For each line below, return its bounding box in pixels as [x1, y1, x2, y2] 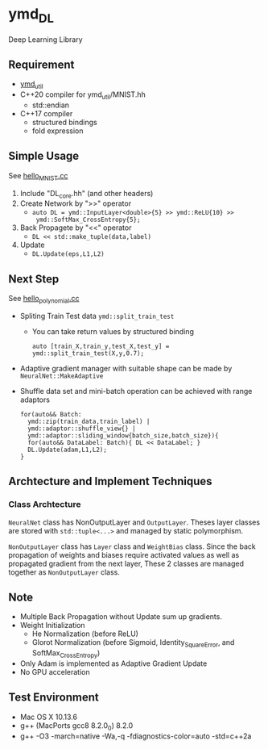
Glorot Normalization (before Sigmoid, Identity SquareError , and [31, 638, 235, 650]
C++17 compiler [19, 108, 73, 118]
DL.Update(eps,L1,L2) [31, 250, 105, 258]
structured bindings [31, 117, 98, 127]
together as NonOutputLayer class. [8, 567, 121, 577]
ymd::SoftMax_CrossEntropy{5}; [35, 215, 141, 224]
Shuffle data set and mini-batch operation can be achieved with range [19, 386, 253, 395]
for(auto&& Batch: [19, 410, 82, 418]
